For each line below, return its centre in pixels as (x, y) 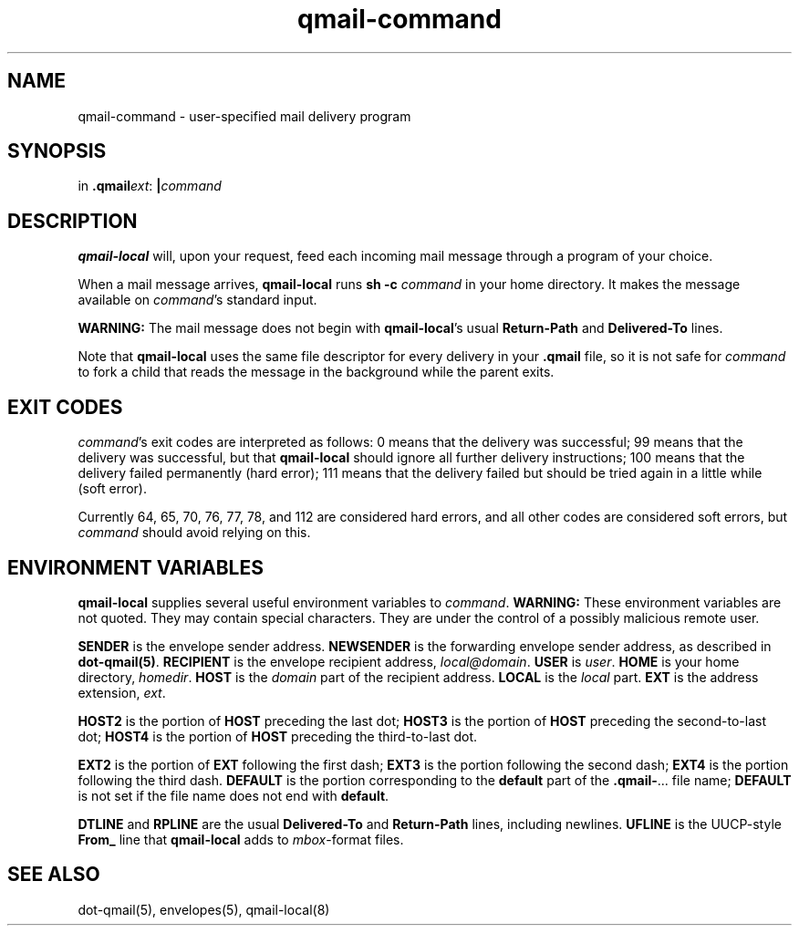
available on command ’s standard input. (197, 300)
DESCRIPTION (73, 221)
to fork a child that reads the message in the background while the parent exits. (316, 372)
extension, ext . (122, 692)
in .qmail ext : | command (150, 186)
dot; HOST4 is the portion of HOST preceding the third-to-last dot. (278, 736)
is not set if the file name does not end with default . (233, 795)
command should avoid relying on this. (194, 533)
